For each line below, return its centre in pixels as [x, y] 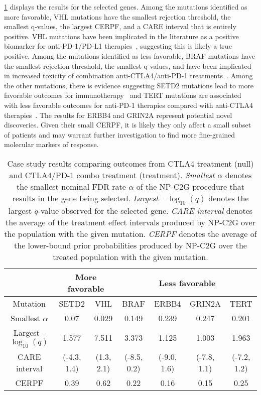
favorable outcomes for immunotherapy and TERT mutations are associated [123, 95]
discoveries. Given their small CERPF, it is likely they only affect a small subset [128, 125]
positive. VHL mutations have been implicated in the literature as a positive [121, 36]
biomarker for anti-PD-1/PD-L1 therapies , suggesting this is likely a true [118, 46]
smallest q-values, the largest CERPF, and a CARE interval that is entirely [120, 26]
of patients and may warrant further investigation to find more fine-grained [120, 134]
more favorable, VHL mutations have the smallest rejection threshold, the [117, 16]
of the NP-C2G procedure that [190, 186]
